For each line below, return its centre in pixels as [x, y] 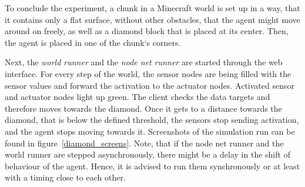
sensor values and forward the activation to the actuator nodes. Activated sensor [150, 85]
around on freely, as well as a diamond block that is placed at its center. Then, [147, 31]
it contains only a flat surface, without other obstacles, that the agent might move [152, 19]
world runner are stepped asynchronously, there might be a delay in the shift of [148, 154]
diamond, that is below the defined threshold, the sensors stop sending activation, [152, 120]
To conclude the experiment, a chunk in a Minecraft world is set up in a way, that [152, 8]
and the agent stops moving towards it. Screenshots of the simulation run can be [150, 131]
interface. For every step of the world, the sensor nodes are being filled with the [148, 73]
